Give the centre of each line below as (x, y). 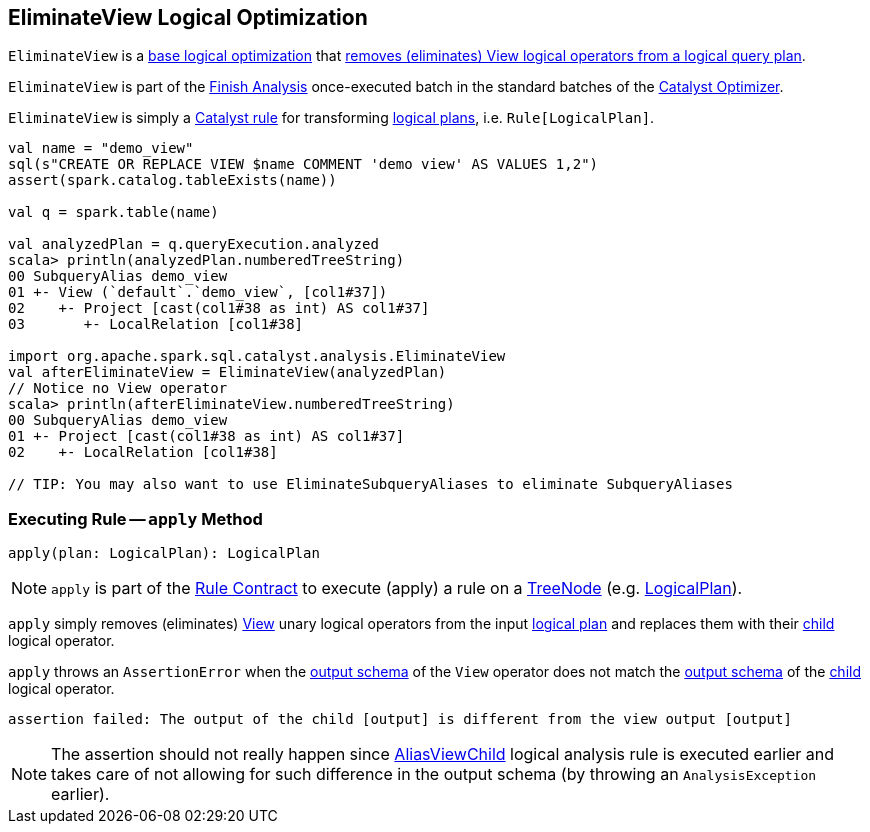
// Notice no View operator (118, 388)
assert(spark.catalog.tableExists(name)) (172, 180)
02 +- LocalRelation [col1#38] (143, 452)
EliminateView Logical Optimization (188, 17)
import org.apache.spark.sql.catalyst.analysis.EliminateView (257, 356)
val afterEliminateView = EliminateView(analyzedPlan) (227, 372)
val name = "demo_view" (101, 148)
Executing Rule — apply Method (135, 518)
